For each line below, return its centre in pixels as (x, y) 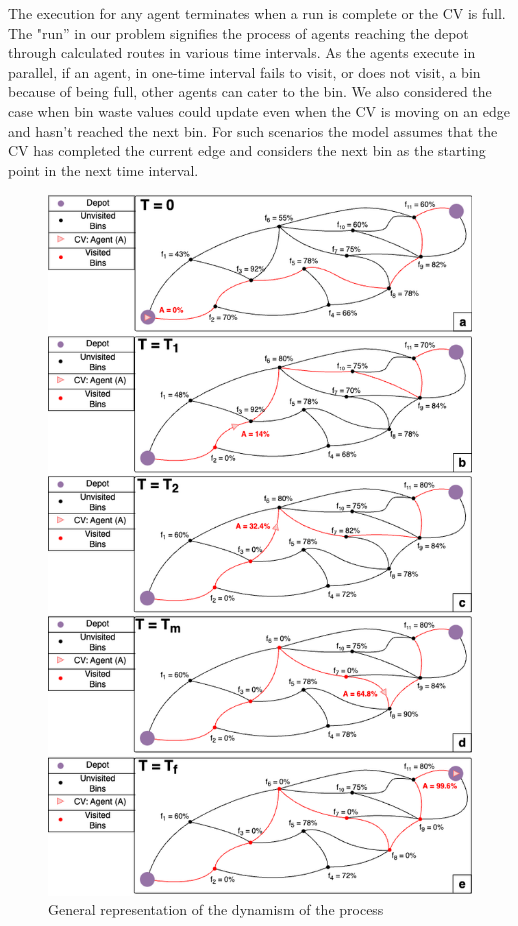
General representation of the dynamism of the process (216, 909)
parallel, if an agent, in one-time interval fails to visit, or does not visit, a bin (244, 71)
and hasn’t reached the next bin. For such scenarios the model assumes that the (253, 130)
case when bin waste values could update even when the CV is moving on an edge (259, 110)
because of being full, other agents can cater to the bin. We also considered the (250, 91)
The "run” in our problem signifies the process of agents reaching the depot (238, 32)
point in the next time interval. (103, 169)
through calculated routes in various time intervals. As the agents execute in (242, 52)
